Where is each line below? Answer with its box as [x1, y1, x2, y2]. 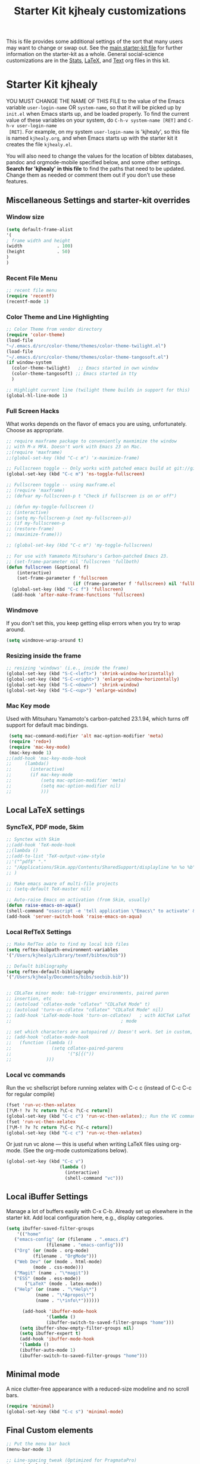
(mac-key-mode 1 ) [8, 749, 52, 756]
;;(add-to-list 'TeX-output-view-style [6, 853, 105, 859]
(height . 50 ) [6, 249, 70, 255]
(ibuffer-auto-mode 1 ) [19, 1348, 76, 1354]
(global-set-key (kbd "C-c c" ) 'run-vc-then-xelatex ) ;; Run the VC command [6, 1113, 198, 1119]
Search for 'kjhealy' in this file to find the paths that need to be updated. [6, 165, 186, 173]
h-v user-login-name [6, 123, 58, 129]
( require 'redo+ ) [8, 739, 52, 745]
